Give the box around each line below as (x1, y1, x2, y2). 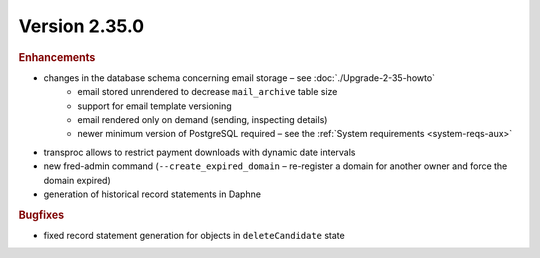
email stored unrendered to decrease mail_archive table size (77, 86, 338, 98)
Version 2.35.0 (18, 15, 145, 37)
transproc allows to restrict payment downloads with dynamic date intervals (43, 146, 356, 158)
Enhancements (18, 50, 96, 64)
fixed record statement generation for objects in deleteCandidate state (43, 229, 345, 241)
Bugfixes (18, 208, 65, 222)
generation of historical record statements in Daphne (43, 188, 262, 200)
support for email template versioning (77, 100, 232, 112)
